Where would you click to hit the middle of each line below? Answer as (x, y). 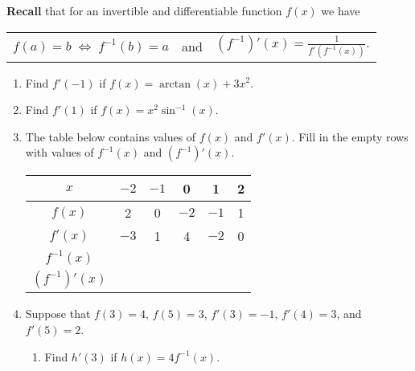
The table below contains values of (111, 136)
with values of (60, 152)
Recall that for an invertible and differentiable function (144, 10)
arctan (175, 84)
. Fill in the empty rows (350, 136)
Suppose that (58, 314)
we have (341, 10)
